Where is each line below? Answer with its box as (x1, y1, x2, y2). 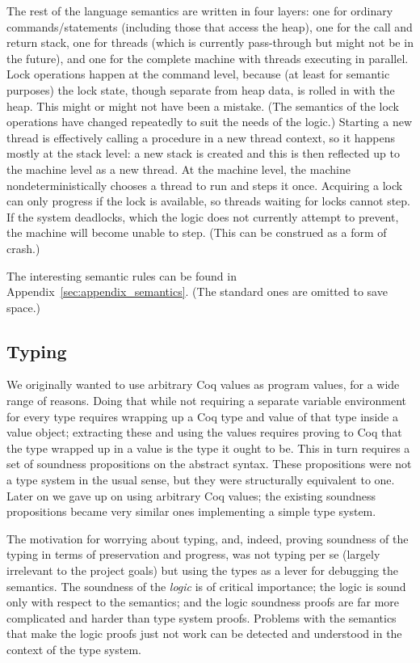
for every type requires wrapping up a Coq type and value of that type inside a (6, 408, 398, 424)
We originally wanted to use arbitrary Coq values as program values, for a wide (6, 376, 400, 393)
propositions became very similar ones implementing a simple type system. (6, 503, 376, 520)
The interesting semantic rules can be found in (6, 267, 237, 284)
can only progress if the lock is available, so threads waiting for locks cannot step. (6, 192, 411, 209)
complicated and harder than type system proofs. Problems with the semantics (6, 609, 397, 626)
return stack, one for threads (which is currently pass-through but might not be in (6, 34, 414, 51)
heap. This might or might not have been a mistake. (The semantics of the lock (6, 97, 400, 114)
